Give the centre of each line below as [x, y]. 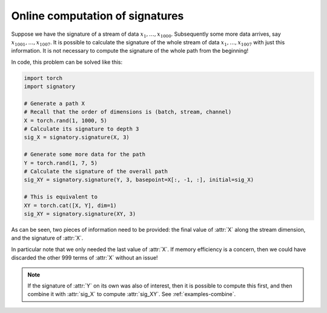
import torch [43, 78]
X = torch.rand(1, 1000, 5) [65, 120]
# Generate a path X [54, 103]
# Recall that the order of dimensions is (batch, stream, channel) [128, 112]
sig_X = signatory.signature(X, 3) [77, 137]
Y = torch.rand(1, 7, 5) [61, 163]
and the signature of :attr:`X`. [47, 238]
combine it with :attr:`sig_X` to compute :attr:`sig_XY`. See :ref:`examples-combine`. [132, 294]
